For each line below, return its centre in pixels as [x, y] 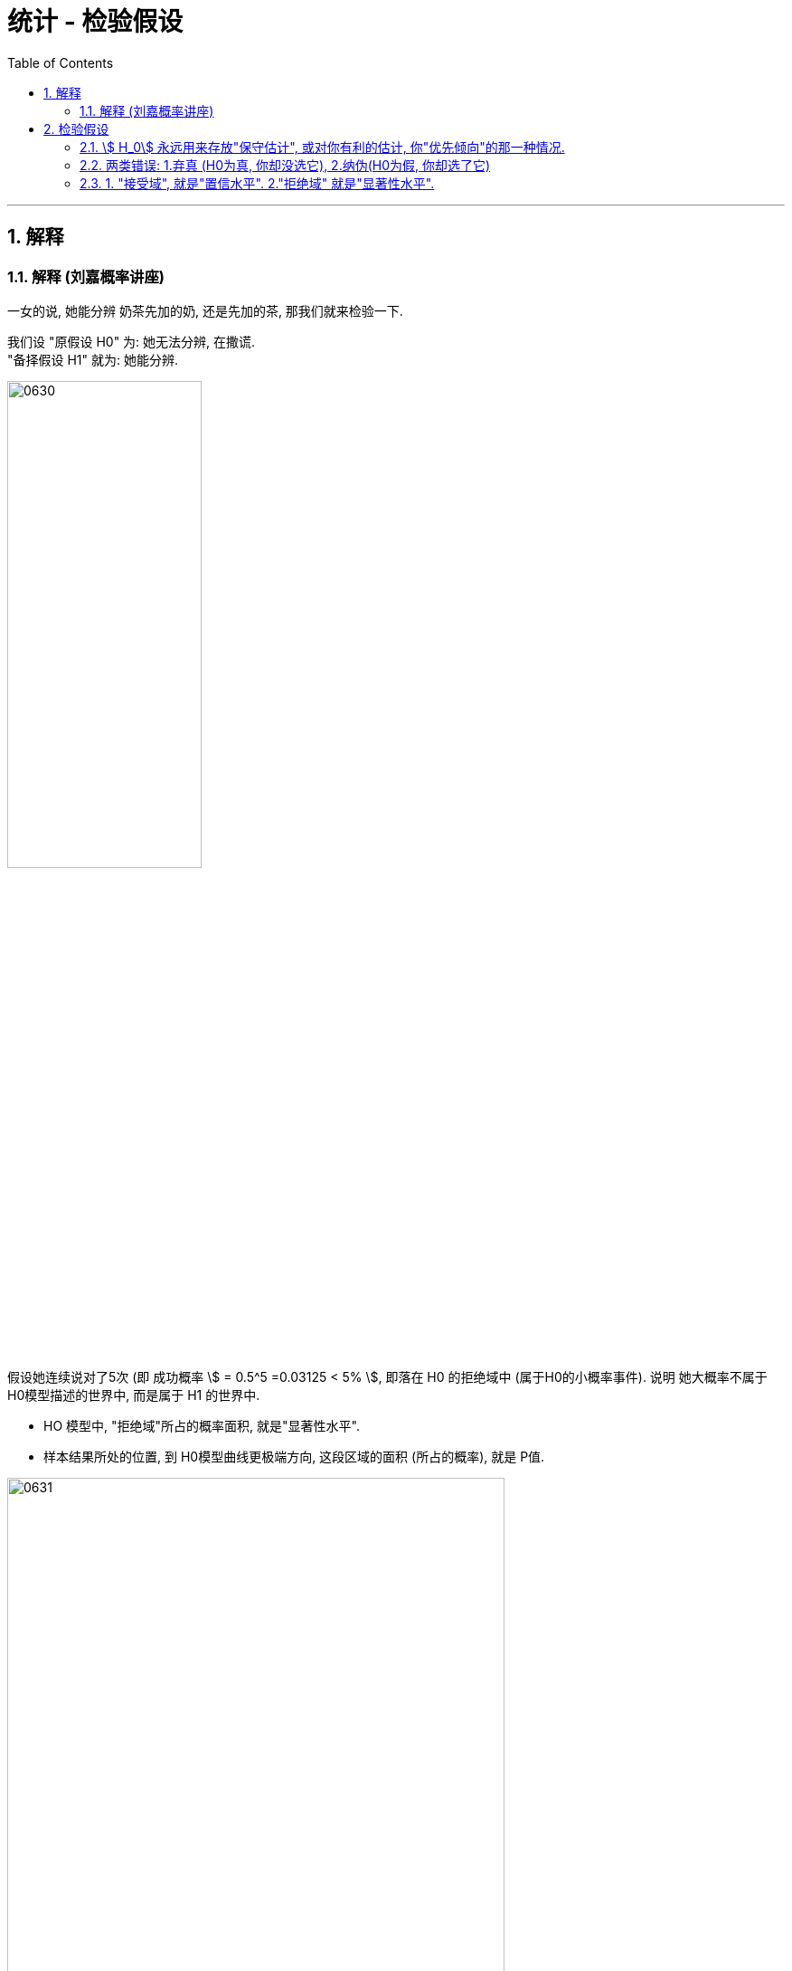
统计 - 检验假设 [95, 22]
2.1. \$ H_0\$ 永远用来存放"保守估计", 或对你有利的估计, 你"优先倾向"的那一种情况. [322, 147]
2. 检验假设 [76, 129]
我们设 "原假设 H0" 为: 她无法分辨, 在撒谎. [132, 341]
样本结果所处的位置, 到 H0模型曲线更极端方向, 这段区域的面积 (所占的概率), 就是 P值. [294, 1456]
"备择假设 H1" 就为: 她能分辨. [93, 359]
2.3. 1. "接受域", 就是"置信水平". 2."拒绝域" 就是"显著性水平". [257, 183]
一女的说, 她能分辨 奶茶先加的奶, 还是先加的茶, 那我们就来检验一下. [205, 310]
